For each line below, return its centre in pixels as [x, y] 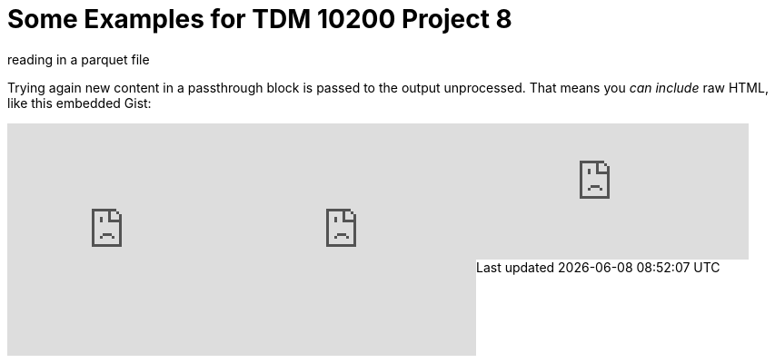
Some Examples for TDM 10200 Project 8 [260, 19]
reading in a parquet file [79, 59]
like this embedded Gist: [79, 103]
